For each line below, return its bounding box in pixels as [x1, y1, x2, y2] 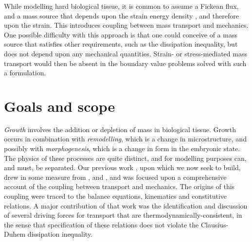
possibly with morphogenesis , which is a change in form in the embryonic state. [4, 143, 240, 154]
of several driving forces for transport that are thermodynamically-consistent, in [4, 210, 242, 220]
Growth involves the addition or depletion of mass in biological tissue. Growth [4, 124, 236, 134]
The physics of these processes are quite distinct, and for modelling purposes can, [4, 153, 247, 163]
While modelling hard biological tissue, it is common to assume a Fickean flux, [4, 1, 239, 11]
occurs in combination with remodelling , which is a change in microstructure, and [4, 134, 247, 144]
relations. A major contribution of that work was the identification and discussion [4, 200, 248, 210]
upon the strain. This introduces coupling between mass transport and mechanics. [4, 20, 249, 30]
